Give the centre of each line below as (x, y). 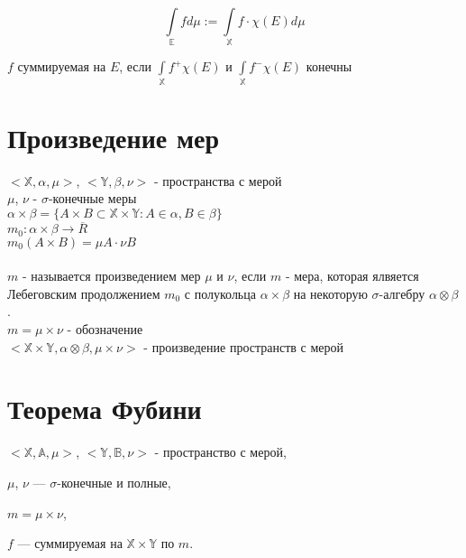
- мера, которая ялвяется (352, 276)
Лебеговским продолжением (84, 293)
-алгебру (402, 293)
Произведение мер (113, 137)
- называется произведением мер (111, 276)
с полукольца (220, 293)
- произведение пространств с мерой (244, 346)
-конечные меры (92, 198)
